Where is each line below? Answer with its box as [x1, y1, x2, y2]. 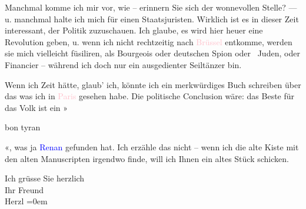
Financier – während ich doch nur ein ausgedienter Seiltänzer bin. [5, 58, 242, 70]
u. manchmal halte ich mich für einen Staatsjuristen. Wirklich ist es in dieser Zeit [5, 12, 299, 25]
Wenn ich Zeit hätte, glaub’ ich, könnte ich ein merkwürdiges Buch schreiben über [5, 78, 301, 90]
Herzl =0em [5, 195, 48, 207]
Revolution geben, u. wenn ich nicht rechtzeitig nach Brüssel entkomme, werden [5, 35, 292, 48]
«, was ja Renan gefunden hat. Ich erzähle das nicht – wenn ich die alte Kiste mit [5, 140, 299, 153]
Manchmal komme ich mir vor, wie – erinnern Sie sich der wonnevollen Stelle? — [5, 1, 297, 13]
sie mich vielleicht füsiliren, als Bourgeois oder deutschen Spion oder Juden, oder [5, 47, 300, 59]
